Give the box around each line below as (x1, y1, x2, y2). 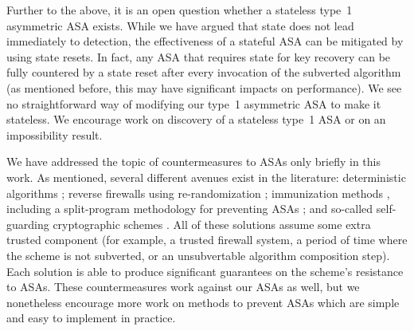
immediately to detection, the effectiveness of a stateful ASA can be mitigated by (6, 33, 404, 49)
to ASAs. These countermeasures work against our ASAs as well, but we (6, 278, 360, 295)
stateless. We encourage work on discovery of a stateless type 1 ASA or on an (6, 111, 386, 128)
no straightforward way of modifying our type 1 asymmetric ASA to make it (6, 95, 381, 112)
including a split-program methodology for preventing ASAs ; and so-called (6, 200, 373, 217)
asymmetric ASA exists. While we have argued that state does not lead (6, 17, 354, 33)
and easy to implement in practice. (6, 309, 176, 326)
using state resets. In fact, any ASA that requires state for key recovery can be (6, 48, 391, 65)
